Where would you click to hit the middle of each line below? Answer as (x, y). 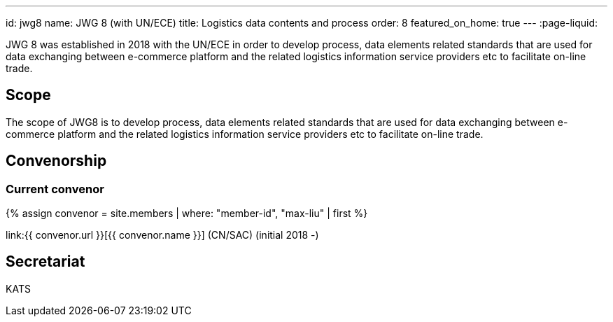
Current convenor (55, 189)
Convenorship (56, 161)
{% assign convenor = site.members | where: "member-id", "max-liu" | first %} (187, 213)
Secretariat (45, 262)
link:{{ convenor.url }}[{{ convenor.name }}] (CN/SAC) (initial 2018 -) (162, 235)
